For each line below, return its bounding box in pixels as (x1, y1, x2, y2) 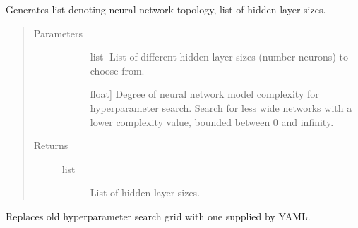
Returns (33, 138, 68, 153)
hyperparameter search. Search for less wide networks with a (90, 100, 352, 115)
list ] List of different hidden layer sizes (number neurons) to (90, 49, 348, 64)
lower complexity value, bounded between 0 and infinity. (90, 114, 334, 129)
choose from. (90, 63, 145, 77)
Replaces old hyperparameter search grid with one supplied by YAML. (6, 208, 311, 223)
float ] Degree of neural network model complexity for (90, 87, 319, 101)
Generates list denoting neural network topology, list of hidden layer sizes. (6, 2, 326, 16)
